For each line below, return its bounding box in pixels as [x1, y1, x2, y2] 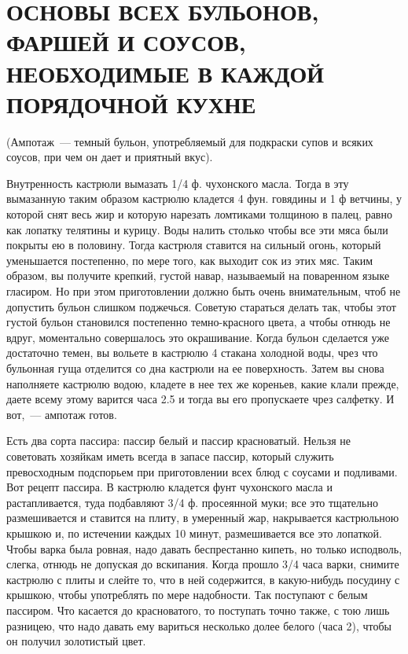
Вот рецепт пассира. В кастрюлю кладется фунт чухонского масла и [6, 479, 333, 495]
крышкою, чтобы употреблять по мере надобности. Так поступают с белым [6, 586, 368, 603]
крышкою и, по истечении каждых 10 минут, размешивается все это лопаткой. [6, 524, 382, 541]
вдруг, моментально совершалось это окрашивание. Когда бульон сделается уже [6, 329, 390, 345]
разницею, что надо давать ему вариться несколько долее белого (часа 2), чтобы [6, 617, 392, 634]
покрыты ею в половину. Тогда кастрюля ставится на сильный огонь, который [6, 237, 381, 253]
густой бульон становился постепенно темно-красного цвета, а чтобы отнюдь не [6, 314, 391, 330]
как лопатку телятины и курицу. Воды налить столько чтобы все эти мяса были [6, 221, 388, 237]
